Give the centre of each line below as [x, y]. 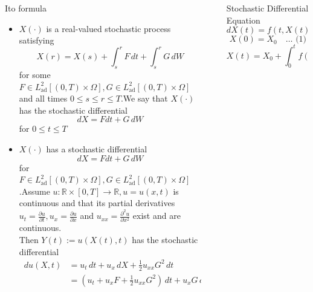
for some [35, 75]
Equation [243, 20]
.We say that [144, 98]
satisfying [37, 40]
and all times [43, 98]
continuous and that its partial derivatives [97, 203]
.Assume [34, 191]
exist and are [156, 216]
